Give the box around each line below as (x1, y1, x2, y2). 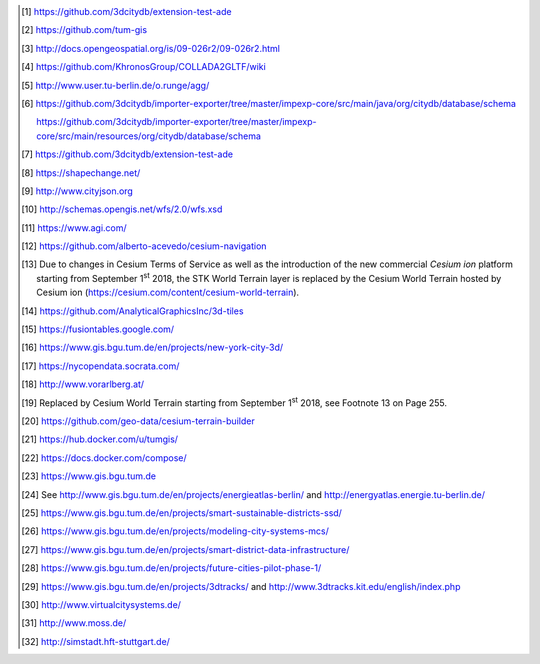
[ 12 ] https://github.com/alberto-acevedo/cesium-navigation (21, 240, 267, 252)
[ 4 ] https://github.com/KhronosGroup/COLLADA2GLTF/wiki (21, 61, 267, 73)
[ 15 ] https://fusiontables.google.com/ (21, 323, 175, 335)
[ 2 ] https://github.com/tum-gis (21, 24, 148, 36)
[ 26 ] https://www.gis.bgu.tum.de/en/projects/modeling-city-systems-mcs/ (21, 525, 330, 537)
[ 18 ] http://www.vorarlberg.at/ (21, 378, 145, 390)
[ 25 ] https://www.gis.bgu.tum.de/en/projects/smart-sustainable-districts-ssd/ (21, 506, 342, 519)
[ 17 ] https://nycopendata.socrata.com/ (21, 360, 180, 372)
